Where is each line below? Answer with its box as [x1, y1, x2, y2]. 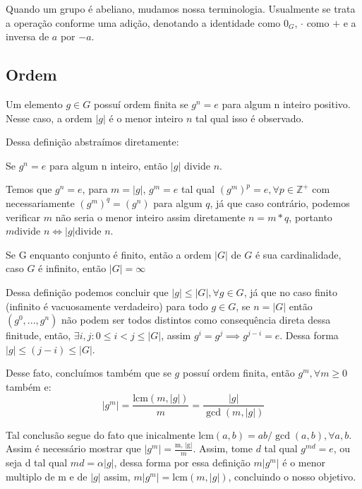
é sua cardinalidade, [255, 247, 342, 261]
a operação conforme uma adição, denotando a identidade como [6, 15, 281, 30]
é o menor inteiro [109, 110, 183, 125]
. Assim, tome [193, 441, 253, 456]
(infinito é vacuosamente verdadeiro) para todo [6, 298, 208, 313]
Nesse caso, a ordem [6, 110, 92, 125]
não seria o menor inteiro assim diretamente [55, 209, 246, 224]
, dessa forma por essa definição [114, 455, 251, 470]
